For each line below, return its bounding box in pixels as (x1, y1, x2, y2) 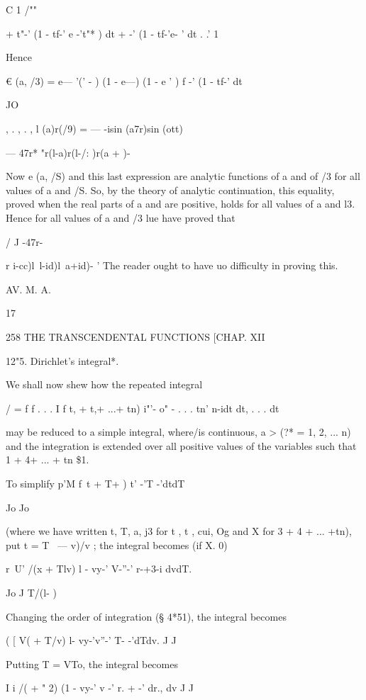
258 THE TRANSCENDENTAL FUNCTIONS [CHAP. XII (6, 329, 265, 344)
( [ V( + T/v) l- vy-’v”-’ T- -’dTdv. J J (6, 633, 177, 648)
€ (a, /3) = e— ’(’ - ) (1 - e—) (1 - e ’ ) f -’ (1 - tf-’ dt (6, 73, 243, 88)
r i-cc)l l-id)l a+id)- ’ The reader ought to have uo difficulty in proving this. (6, 258, 338, 273)
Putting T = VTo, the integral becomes (6, 656, 178, 671)
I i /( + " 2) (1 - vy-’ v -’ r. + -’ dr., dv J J (6, 680, 194, 695)
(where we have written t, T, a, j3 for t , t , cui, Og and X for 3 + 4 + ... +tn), (6, 524, 352, 538)
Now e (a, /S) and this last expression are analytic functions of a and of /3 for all (6, 169, 360, 184)
